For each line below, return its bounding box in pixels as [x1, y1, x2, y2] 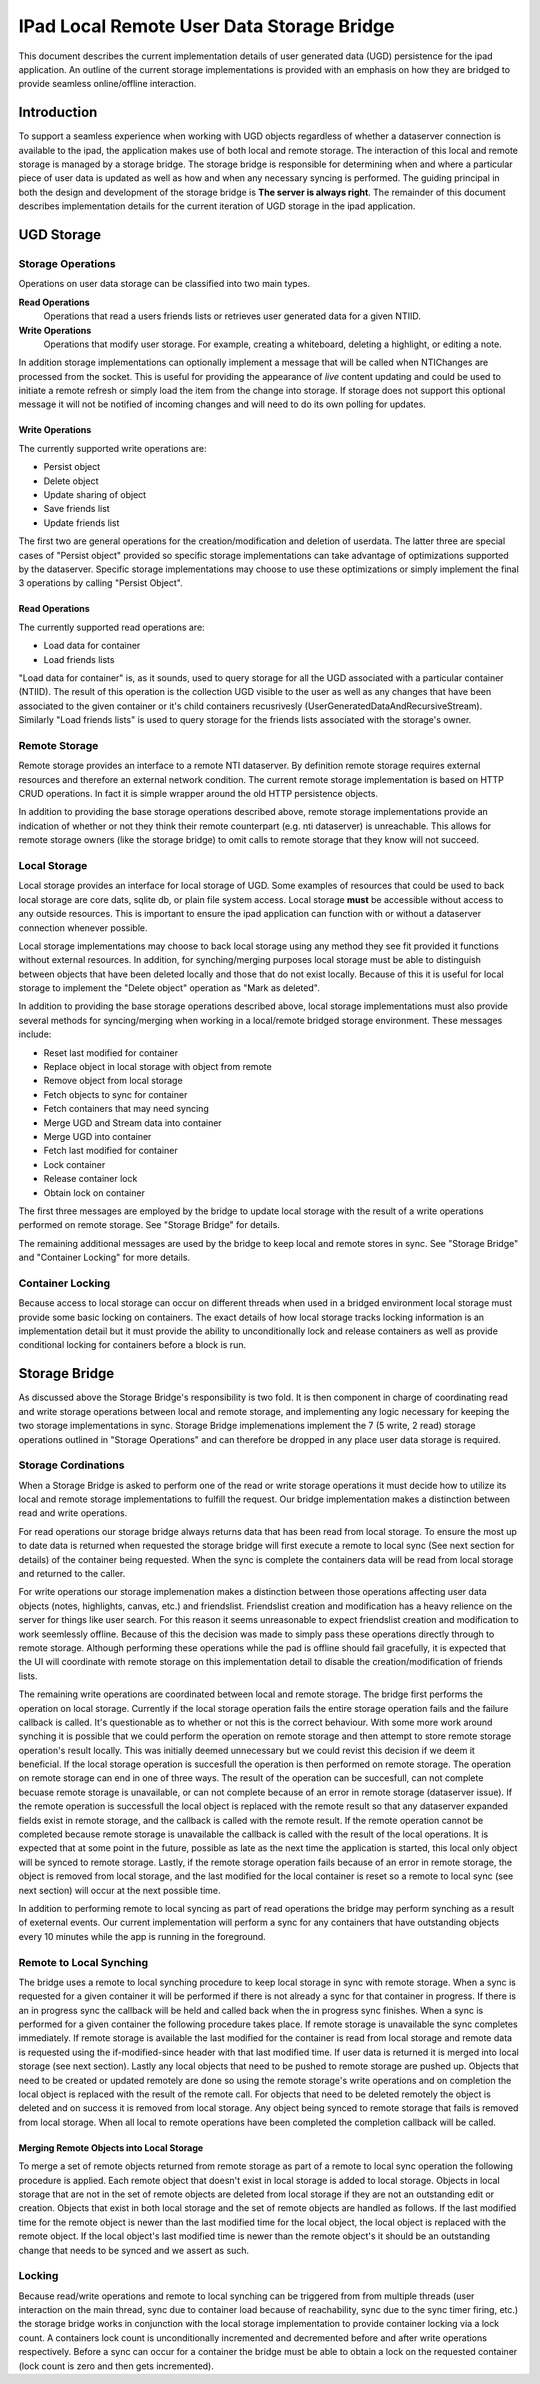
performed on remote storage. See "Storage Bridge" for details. [18, 1219, 280, 1231]
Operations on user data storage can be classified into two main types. [18, 278, 311, 290]
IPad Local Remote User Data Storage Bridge [18, 15, 395, 37]
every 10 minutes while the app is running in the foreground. [18, 1930, 267, 1942]
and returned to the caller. [18, 1567, 126, 1579]
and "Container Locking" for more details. [18, 1251, 190, 1264]
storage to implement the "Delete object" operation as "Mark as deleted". [18, 982, 320, 994]
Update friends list [43, 516, 120, 529]
